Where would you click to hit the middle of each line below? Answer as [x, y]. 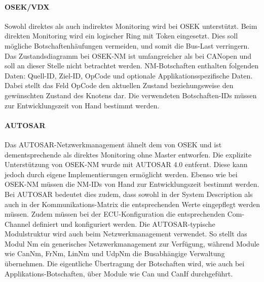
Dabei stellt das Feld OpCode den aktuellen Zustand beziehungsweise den [119, 85]
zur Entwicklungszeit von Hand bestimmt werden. [82, 105]
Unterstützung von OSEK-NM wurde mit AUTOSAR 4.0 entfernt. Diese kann [126, 164]
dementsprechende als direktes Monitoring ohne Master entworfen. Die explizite [128, 154]
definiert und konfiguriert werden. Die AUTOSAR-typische [124, 224]
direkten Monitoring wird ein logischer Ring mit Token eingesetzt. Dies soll [121, 36]
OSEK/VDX [27, 6]
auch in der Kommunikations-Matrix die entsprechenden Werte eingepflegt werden [132, 204]
